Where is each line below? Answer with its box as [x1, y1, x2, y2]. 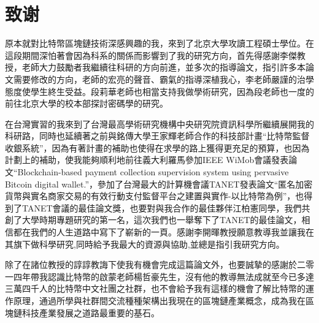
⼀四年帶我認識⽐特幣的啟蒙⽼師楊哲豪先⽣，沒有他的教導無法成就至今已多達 [5, 270, 314, 283]
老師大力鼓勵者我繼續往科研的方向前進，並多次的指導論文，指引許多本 [21, 61, 306, 74]
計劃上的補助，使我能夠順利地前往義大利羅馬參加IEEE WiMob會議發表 [5, 153, 289, 166]
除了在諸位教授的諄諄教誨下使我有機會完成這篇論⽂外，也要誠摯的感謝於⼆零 [5, 258, 314, 271]
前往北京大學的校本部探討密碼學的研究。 [5, 97, 168, 110]
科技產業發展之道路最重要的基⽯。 [21, 306, 159, 319]
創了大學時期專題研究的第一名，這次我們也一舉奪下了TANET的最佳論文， [5, 213, 302, 226]
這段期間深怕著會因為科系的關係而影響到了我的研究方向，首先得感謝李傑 [5, 48, 297, 61]
